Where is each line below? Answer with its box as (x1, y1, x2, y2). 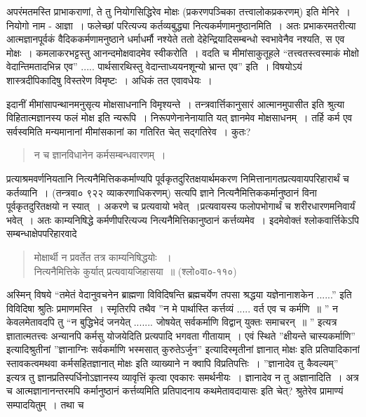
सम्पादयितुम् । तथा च (6, 397, 84, 411)
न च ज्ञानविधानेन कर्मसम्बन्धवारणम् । (34, 147, 166, 162)
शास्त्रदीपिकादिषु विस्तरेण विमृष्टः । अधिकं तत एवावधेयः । (6, 72, 212, 87)
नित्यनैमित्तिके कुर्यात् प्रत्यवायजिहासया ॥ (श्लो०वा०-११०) (34, 263, 237, 278)
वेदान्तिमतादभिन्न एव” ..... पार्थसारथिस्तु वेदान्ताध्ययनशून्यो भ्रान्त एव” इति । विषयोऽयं (6, 59, 302, 74)
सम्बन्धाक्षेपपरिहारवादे (6, 226, 77, 241)
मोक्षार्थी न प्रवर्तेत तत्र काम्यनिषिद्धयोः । (34, 249, 172, 264)
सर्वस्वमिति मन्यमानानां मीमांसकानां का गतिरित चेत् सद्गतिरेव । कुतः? (6, 124, 251, 138)
